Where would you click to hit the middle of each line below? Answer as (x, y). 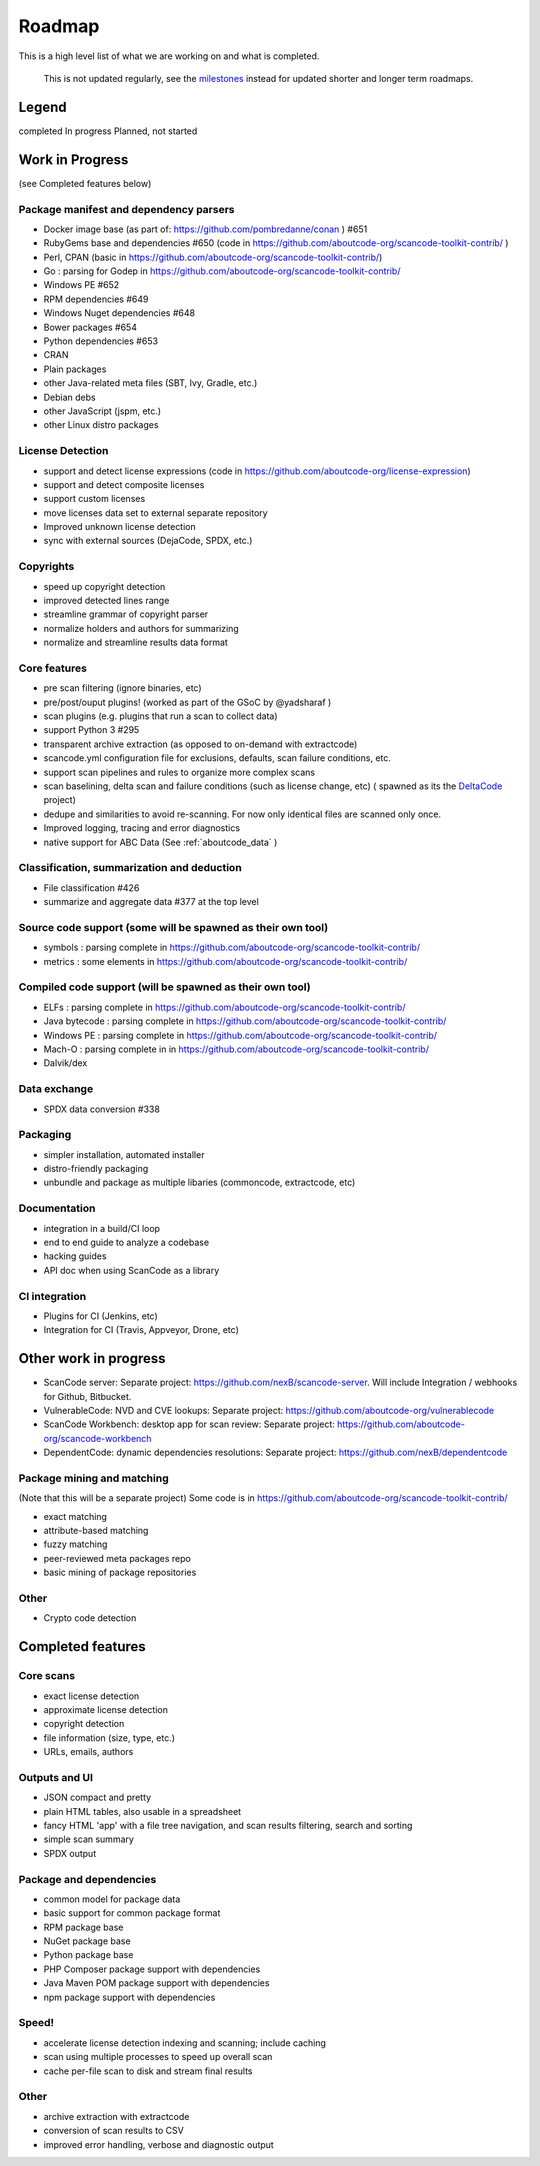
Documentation (57, 1208)
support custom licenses (94, 499)
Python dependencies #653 (101, 341)
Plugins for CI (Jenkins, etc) (101, 1316)
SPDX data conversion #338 (101, 1109)
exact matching (75, 1516)
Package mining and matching (93, 1478)
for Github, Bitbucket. (87, 1396)
